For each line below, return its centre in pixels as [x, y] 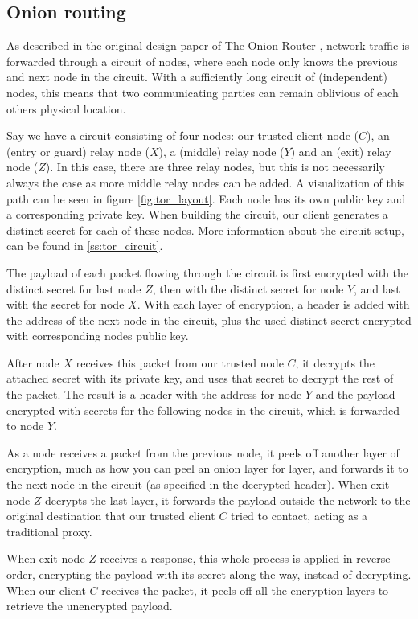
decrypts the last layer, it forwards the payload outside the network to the [228, 500]
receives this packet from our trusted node [180, 362]
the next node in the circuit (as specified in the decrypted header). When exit [198, 484]
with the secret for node [66, 304]
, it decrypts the [335, 362]
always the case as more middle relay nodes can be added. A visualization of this [206, 182]
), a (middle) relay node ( [221, 151]
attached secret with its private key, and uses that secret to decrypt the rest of [200, 378]
